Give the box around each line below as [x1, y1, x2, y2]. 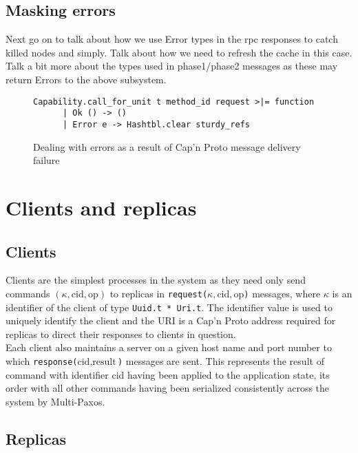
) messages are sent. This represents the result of [117, 354, 324, 368]
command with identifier [6, 367, 109, 381]
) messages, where [244, 286, 321, 300]
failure [33, 153, 60, 167]
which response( [6, 354, 78, 368]
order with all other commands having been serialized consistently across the [6, 381, 330, 395]
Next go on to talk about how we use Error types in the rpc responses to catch [6, 32, 338, 46]
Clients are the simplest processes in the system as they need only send [6, 273, 306, 287]
